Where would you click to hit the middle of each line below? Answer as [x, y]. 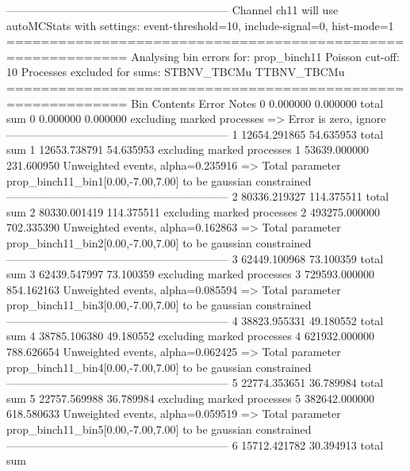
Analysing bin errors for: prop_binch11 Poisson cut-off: [265, 56]
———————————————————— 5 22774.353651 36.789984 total [195, 383]
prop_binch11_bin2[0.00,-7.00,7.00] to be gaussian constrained [159, 242]
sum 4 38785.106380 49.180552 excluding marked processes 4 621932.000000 [190, 336]
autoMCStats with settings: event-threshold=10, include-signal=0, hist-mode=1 [200, 25]
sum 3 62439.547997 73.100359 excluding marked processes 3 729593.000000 [190, 274]
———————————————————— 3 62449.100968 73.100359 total [195, 258]
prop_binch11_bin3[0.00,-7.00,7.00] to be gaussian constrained [159, 305]
